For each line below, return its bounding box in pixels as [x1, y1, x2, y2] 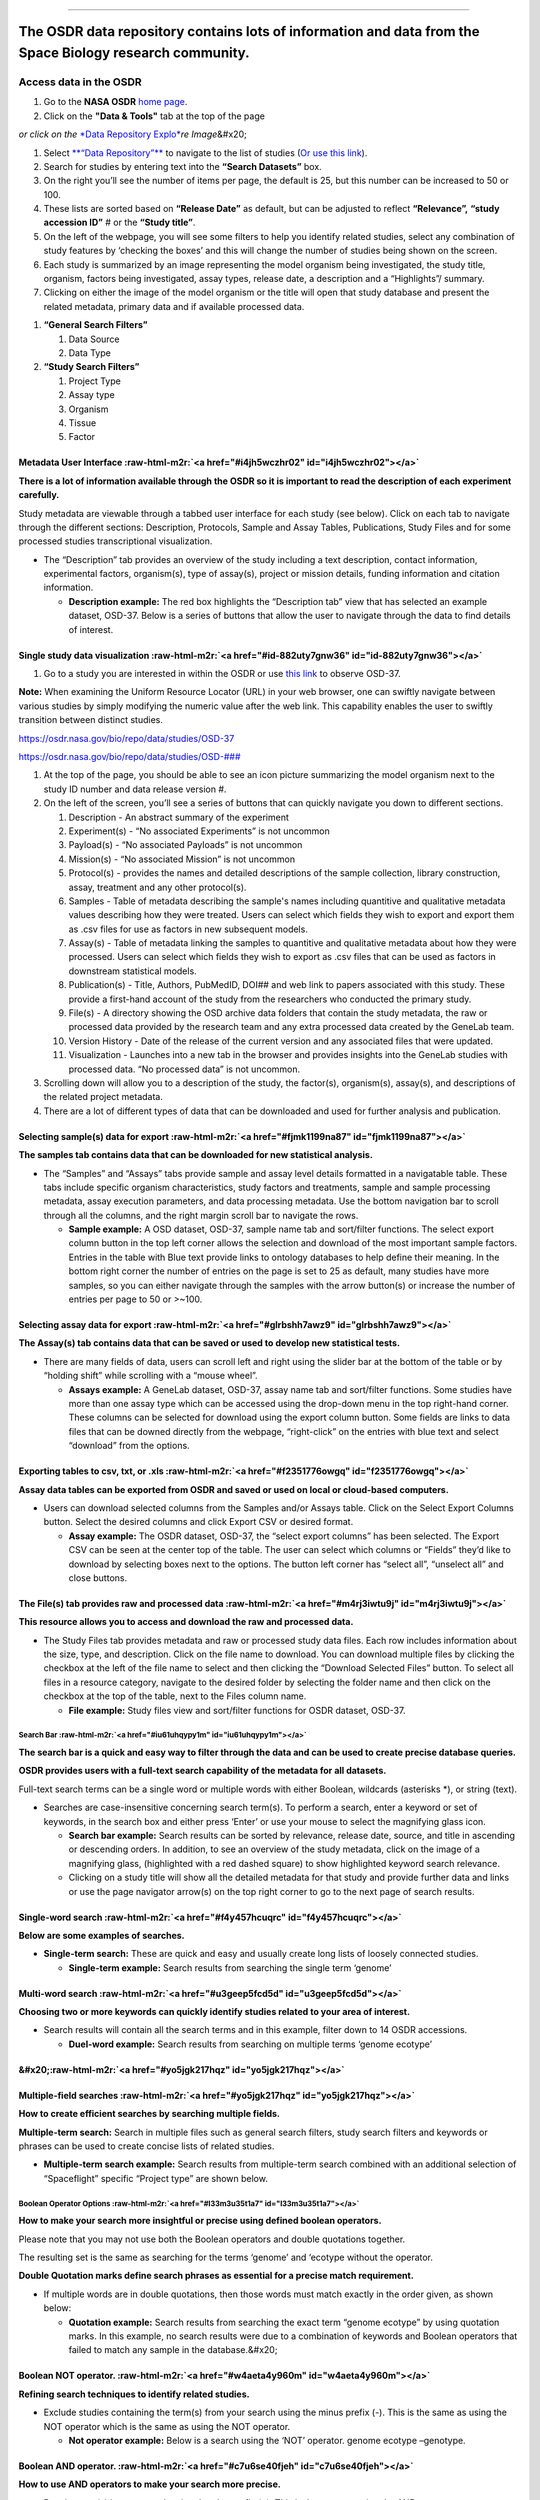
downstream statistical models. [68, 965, 197, 977]
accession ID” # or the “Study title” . [43, 216, 196, 229]
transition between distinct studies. [18, 714, 164, 726]
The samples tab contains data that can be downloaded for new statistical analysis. [18, 1149, 374, 1161]
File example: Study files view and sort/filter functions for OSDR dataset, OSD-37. [68, 1704, 406, 1716]
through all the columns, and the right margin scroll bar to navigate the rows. [43, 1209, 359, 1221]
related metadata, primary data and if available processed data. [43, 300, 305, 312]
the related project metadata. [43, 1091, 164, 1103]
